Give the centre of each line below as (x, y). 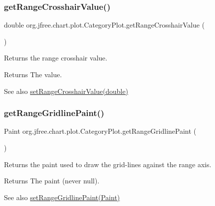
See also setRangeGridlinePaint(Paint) (62, 197)
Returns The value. (33, 74)
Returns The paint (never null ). (52, 181)
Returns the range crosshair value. (56, 58)
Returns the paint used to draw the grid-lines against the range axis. (108, 164)
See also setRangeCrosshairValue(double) (66, 91)
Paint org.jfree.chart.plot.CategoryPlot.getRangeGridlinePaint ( (100, 131)
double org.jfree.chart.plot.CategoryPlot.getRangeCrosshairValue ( (104, 25)
